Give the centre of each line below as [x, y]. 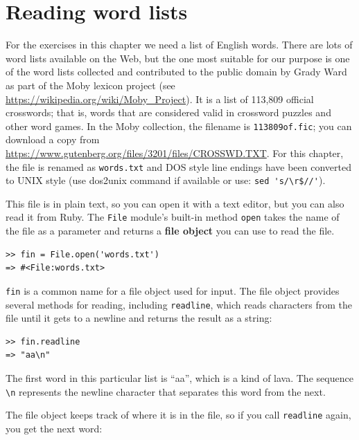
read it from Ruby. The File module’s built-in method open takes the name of [173, 217]
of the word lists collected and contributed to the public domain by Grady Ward [176, 72]
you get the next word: [54, 428]
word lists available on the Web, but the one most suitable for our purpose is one [178, 58]
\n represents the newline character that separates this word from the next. [166, 391]
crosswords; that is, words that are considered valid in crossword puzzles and [168, 112]
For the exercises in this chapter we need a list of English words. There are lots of [179, 45]
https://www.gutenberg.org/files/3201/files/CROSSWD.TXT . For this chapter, [175, 153]
